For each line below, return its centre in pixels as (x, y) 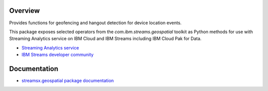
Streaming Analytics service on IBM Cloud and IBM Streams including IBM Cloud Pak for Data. (105, 39)
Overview (25, 11)
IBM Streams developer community (58, 55)
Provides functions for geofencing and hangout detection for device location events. (96, 23)
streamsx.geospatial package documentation (68, 80)
